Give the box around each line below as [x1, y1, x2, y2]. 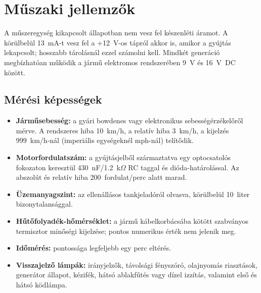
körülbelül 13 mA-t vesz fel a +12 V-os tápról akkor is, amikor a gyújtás [4, 37, 231, 47]
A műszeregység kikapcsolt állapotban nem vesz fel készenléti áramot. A [4, 27, 228, 38]
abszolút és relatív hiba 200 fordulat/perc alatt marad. [16, 172, 187, 182]
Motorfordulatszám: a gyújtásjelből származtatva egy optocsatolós [16, 152, 231, 163]
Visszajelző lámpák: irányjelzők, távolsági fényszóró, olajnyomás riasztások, [16, 259, 257, 270]
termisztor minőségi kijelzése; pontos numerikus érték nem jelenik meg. [16, 225, 236, 236]
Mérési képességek [4, 91, 102, 107]
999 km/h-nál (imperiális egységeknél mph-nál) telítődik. [16, 135, 194, 145]
